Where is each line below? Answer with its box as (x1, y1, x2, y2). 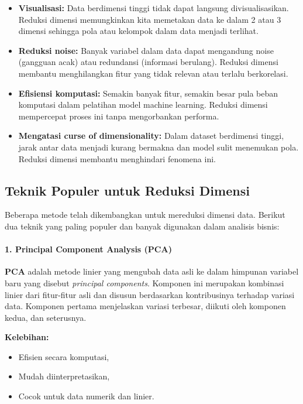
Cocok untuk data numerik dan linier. (18, 390, 154, 402)
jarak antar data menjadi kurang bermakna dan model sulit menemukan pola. (18, 141, 299, 153)
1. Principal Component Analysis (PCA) (5, 243, 172, 255)
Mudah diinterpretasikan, (18, 370, 110, 382)
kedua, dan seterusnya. (5, 311, 87, 323)
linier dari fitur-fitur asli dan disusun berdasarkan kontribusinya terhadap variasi (5, 288, 295, 300)
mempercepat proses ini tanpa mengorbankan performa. (18, 109, 219, 122)
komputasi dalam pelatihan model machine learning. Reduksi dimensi (18, 98, 268, 111)
